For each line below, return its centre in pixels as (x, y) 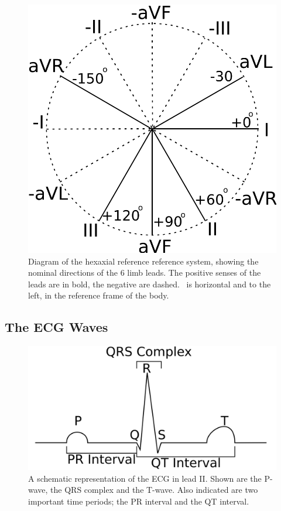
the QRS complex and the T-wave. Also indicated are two (154, 490)
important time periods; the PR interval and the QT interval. (139, 501)
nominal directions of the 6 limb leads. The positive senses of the (145, 272)
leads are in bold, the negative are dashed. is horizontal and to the (150, 284)
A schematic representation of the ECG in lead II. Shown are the (145, 478)
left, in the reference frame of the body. (99, 295)
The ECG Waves (56, 327)
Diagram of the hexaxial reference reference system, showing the (143, 261)
